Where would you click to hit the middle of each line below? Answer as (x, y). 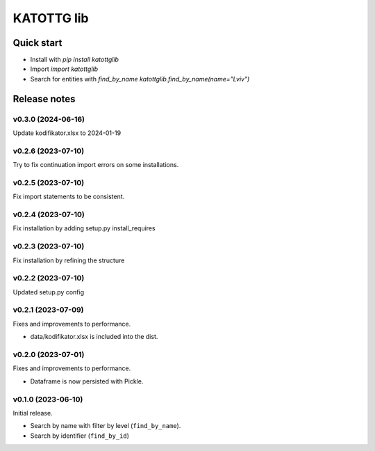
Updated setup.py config (49, 292)
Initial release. (33, 413)
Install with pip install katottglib (75, 60)
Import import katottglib (64, 69)
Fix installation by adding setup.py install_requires (84, 228)
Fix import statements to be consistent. (69, 197)
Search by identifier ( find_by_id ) (80, 436)
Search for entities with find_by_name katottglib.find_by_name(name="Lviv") (140, 79)
